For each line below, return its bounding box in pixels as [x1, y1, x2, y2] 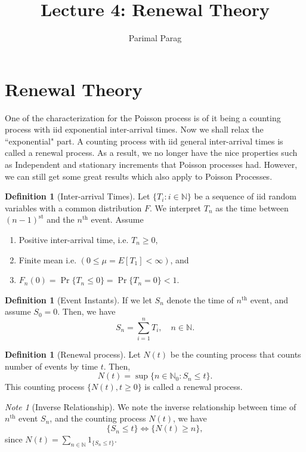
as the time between [215, 201, 289, 214]
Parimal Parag [128, 32, 182, 44]
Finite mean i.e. [18, 253, 77, 266]
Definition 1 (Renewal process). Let [5, 348, 141, 361]
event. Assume [91, 213, 144, 226]
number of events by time [5, 359, 98, 372]
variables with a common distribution [5, 201, 142, 214]
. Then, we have [57, 305, 116, 318]
